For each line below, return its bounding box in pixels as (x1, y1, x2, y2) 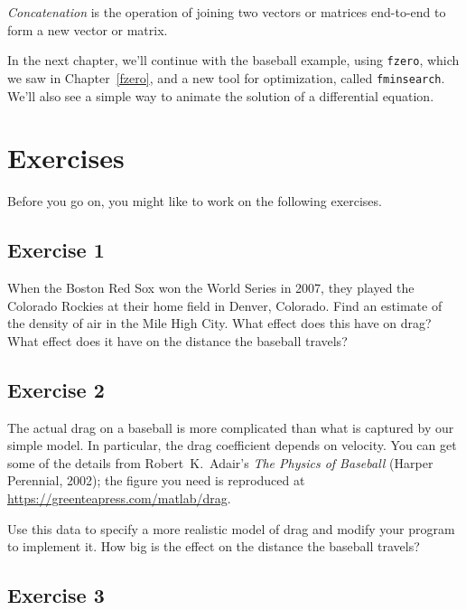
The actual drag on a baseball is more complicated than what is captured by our (7, 418, 454, 436)
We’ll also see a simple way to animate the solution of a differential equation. (7, 86, 434, 105)
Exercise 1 (7, 236, 105, 264)
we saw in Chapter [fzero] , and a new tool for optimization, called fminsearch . (7, 68, 445, 87)
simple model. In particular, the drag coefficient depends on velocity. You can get (7, 436, 457, 455)
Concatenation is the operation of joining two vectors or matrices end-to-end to (7, 3, 446, 21)
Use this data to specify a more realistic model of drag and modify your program (7, 519, 455, 538)
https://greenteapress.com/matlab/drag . (7, 488, 231, 507)
